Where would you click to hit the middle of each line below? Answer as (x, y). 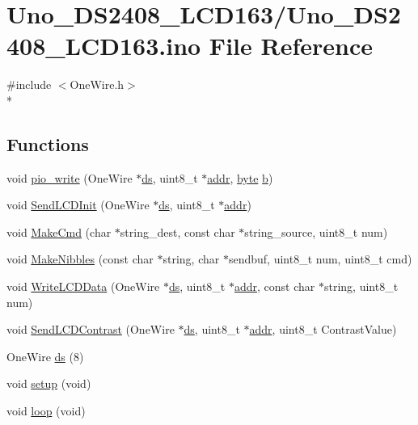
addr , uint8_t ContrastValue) (323, 329)
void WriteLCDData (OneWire (83, 286)
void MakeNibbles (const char (80, 259)
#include (29, 84)
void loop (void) (46, 411)
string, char (191, 259)
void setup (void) (49, 383)
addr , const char (274, 286)
